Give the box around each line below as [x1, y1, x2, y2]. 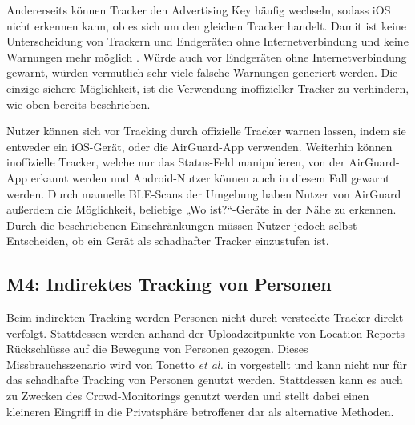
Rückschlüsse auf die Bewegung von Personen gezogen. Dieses [6, 340, 308, 357]
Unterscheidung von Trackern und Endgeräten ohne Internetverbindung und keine [6, 33, 409, 50]
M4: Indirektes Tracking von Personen [6, 271, 332, 296]
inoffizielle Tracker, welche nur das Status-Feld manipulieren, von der [6, 154, 345, 170]
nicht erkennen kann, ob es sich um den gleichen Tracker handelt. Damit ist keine [6, 17, 407, 34]
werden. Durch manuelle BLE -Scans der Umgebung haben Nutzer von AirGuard [6, 185, 401, 202]
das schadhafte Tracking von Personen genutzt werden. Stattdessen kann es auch [6, 371, 403, 388]
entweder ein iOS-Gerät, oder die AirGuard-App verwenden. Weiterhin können [6, 138, 393, 154]
